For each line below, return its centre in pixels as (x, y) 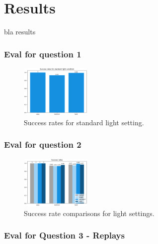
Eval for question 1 (43, 54)
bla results (20, 32)
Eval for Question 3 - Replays (64, 235)
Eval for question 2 (43, 144)
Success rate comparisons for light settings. (89, 213)
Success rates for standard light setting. (84, 122)
